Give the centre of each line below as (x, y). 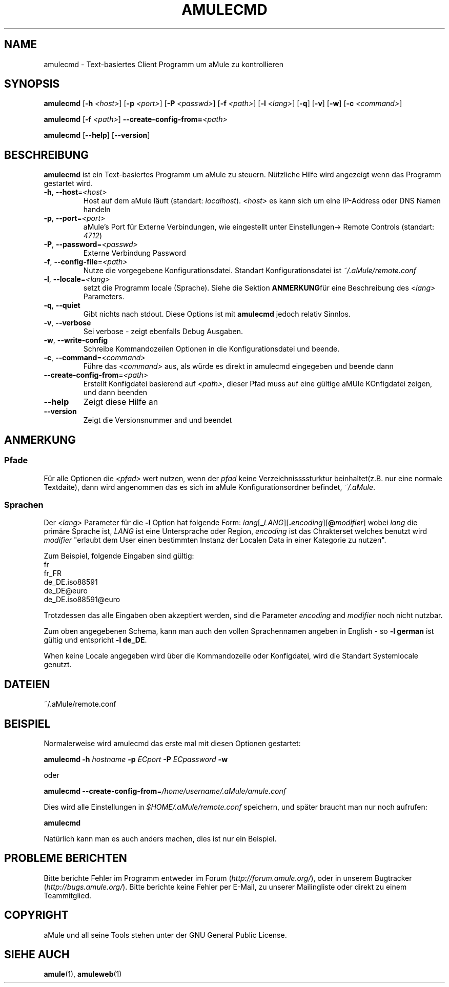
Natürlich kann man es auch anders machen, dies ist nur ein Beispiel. (160, 838)
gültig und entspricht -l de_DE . (95, 640)
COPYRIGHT (36, 915)
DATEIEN (27, 684)
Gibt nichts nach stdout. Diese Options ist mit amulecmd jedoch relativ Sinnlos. (217, 314)
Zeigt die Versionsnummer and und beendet (158, 420)
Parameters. (104, 297)
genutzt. (58, 665)
